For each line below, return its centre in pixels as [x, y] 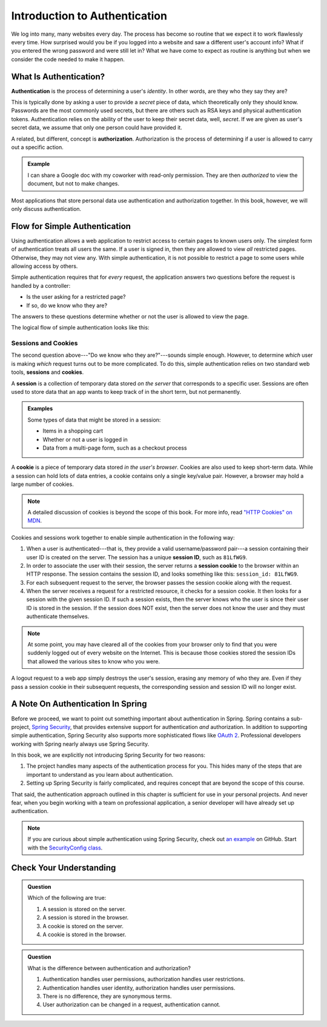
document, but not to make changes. [73, 184]
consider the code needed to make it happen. [68, 59]
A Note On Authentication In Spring [79, 704]
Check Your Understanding [64, 868]
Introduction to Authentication [89, 16]
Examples [40, 408]
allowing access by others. [45, 266]
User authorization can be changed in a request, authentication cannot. [132, 1005]
